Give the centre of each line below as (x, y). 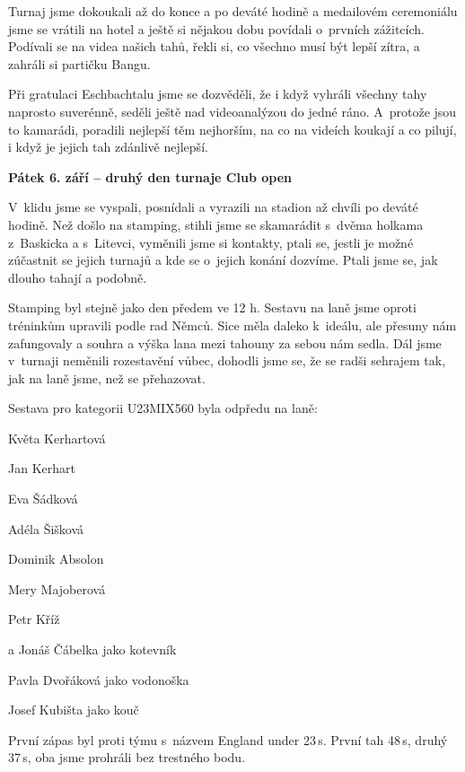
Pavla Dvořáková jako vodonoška (99, 679)
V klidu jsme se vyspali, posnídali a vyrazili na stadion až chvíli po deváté (213, 207)
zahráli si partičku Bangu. (79, 63)
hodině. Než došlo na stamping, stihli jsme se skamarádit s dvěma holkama (216, 224)
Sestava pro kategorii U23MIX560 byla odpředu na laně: (163, 408)
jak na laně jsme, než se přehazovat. (107, 377)
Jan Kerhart (42, 468)
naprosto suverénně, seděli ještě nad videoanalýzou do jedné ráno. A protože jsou (232, 111)
